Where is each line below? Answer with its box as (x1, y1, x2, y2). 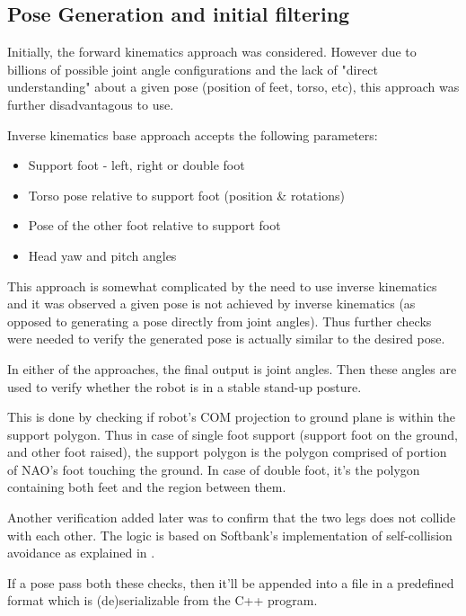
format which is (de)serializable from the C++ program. (7, 591, 318, 610)
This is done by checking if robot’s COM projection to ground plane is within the (7, 407, 456, 426)
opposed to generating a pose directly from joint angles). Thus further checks (7, 311, 432, 330)
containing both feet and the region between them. (7, 478, 286, 496)
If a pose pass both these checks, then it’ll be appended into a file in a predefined (7, 573, 454, 592)
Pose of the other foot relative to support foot (28, 216, 281, 235)
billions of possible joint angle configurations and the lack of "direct (7, 59, 378, 78)
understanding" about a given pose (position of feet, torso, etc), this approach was (7, 77, 460, 96)
